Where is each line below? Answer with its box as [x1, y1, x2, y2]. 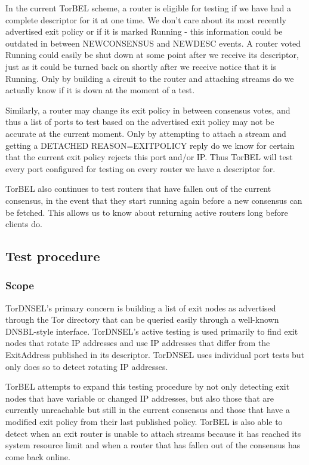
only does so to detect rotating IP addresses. [5, 360, 168, 372]
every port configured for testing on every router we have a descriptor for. [5, 162, 276, 175]
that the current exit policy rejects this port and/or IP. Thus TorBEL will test [5, 151, 293, 163]
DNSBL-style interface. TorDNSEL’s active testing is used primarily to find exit [5, 325, 298, 337]
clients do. [5, 218, 42, 230]
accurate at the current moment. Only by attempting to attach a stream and [5, 127, 286, 139]
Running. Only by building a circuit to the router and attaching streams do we [5, 72, 294, 84]
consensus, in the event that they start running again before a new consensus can [5, 194, 302, 206]
